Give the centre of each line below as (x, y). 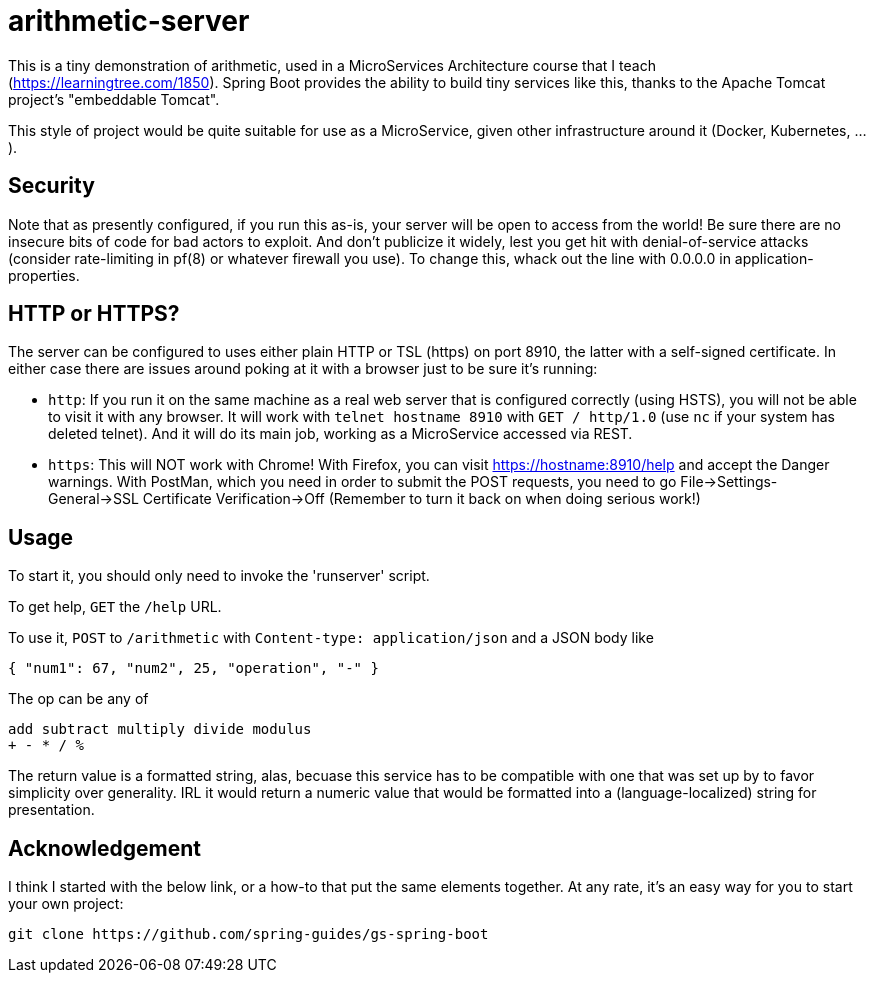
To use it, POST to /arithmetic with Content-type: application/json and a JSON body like (331, 638)
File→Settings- (729, 482)
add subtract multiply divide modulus (160, 729)
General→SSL (93, 499)
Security (51, 186)
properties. (44, 275)
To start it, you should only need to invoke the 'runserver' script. (219, 576)
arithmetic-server (129, 21)
